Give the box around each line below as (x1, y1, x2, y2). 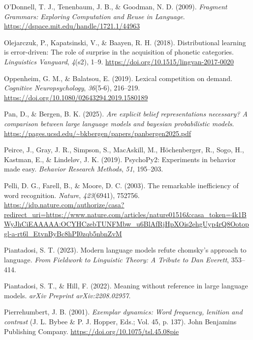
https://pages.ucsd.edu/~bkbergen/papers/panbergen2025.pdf (4, 128, 191, 138)
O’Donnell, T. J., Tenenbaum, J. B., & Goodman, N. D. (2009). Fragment (4, 1, 227, 11)
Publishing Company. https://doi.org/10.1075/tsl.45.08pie (4, 326, 179, 336)
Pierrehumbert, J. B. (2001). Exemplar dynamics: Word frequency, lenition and (4, 307, 243, 317)
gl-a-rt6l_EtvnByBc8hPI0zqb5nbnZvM (4, 228, 122, 238)
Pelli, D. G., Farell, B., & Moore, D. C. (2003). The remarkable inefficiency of (4, 180, 239, 190)
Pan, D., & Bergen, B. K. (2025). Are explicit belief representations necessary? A (4, 109, 248, 119)
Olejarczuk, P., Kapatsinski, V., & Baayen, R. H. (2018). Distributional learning (4, 37, 246, 47)
